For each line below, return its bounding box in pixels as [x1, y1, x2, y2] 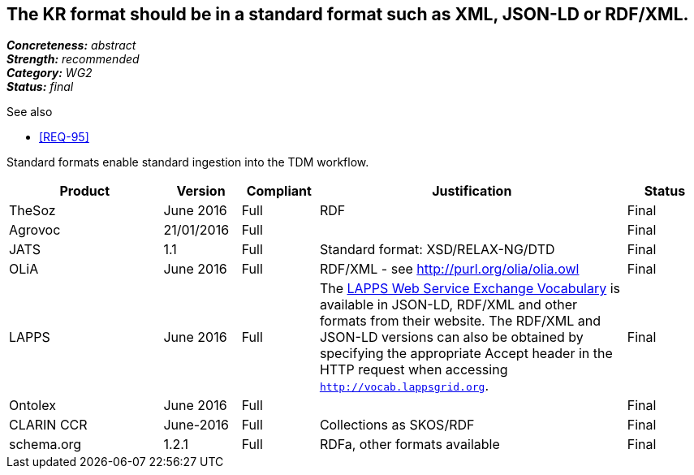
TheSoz [9, 202, 56, 219]
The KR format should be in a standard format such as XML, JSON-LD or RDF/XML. [6, 4, 689, 24]
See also [6, 105, 53, 119]
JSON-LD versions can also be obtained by [319, 329, 584, 346]
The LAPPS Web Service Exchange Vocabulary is [319, 280, 621, 297]
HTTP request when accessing [319, 361, 508, 378]
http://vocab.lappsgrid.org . [319, 378, 489, 395]
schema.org [9, 436, 82, 453]
